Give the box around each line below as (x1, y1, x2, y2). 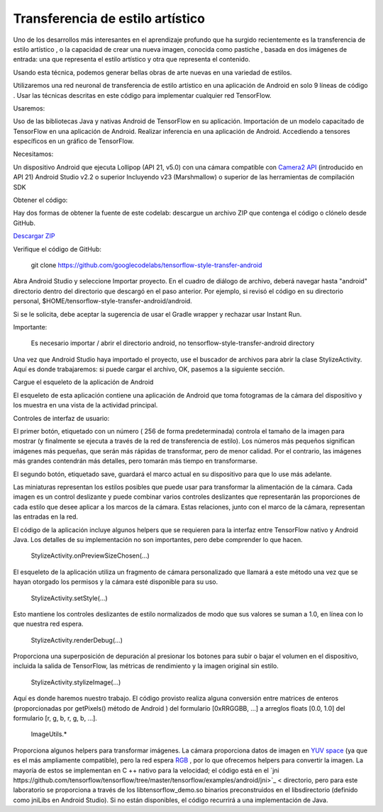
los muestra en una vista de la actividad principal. (13, 401, 158, 410)
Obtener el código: (13, 196, 68, 205)
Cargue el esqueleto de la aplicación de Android (13, 378, 154, 386)
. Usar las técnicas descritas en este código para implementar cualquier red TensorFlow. (13, 91, 272, 99)
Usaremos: (13, 103, 45, 113)
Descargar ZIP (13, 232, 55, 240)
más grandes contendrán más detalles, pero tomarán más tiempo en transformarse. (13, 457, 258, 466)
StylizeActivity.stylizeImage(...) (30, 677, 121, 687)
